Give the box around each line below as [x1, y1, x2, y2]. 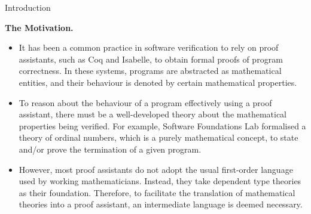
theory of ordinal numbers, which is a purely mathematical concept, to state [19, 131, 298, 144]
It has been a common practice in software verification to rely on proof [19, 41, 279, 54]
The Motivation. [5, 21, 74, 33]
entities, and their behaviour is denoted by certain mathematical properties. [19, 76, 297, 88]
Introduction [5, 1, 51, 13]
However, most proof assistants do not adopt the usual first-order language [19, 163, 293, 175]
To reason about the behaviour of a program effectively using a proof [19, 96, 272, 108]
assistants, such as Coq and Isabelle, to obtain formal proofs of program [19, 52, 283, 65]
